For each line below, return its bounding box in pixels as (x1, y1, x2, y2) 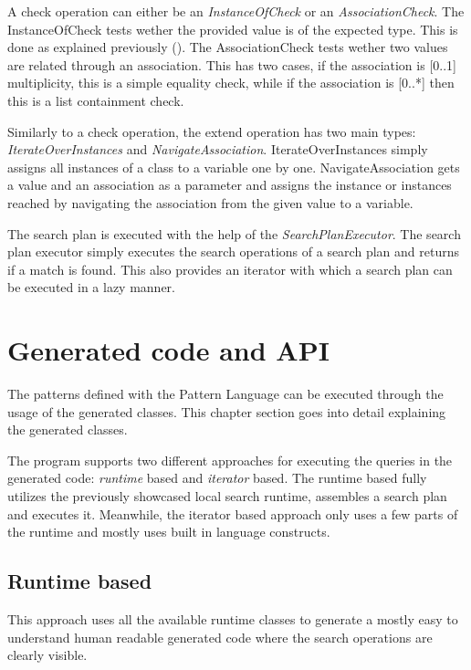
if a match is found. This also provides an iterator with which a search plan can (7, 259, 453, 278)
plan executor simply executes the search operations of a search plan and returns (7, 242, 459, 261)
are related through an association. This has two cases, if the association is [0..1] (7, 55, 456, 74)
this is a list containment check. (7, 90, 184, 110)
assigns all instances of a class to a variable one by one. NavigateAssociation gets (7, 157, 460, 176)
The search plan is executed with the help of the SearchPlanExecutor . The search (7, 224, 461, 243)
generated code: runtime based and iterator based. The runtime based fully (7, 468, 427, 487)
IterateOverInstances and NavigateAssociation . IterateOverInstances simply (7, 140, 428, 159)
